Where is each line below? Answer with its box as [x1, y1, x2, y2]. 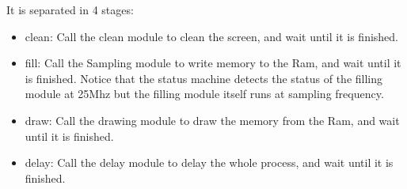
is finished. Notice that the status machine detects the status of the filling [25, 70, 383, 86]
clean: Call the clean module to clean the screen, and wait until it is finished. [25, 28, 398, 44]
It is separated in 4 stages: [6, 2, 134, 17]
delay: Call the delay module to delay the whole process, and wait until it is [25, 154, 394, 171]
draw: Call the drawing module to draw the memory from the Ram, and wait [25, 112, 400, 128]
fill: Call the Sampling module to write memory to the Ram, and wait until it [25, 55, 401, 71]
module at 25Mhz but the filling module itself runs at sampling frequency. [25, 85, 384, 102]
